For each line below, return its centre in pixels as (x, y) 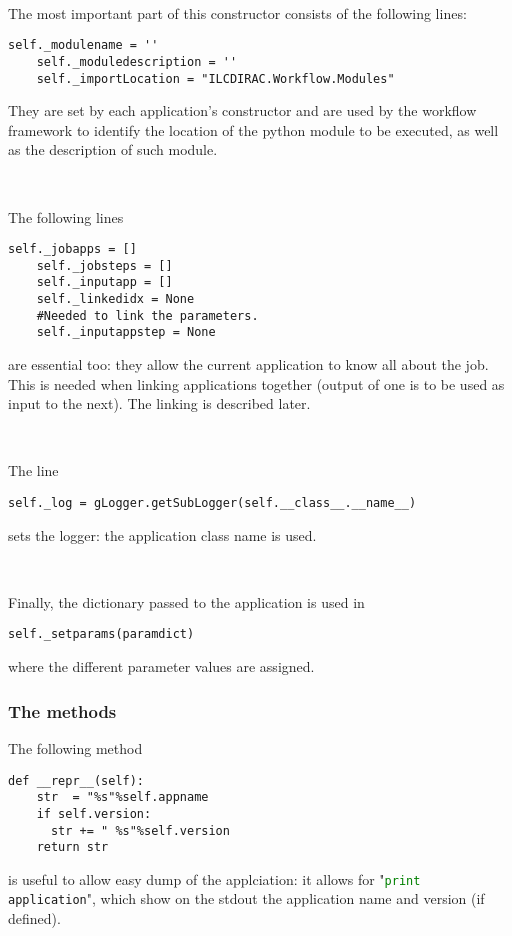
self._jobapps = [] (72, 249)
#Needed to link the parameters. (147, 315)
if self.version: (94, 813)
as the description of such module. (113, 149)
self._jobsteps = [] (104, 265)
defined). (34, 918)
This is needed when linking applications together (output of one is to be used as (256, 383)
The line (33, 470)
